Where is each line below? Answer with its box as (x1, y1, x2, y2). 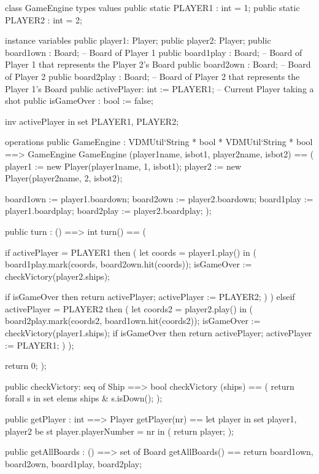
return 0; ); (5, 359, 47, 372)
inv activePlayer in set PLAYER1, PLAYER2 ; (5, 114, 179, 127)
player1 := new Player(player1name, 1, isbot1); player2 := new (5, 159, 242, 172)
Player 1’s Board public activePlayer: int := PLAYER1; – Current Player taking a (5, 82, 314, 95)
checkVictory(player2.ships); (5, 269, 110, 282)
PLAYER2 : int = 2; (5, 13, 83, 26)
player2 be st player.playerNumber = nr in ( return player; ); (5, 424, 234, 437)
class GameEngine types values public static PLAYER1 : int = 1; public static (5, 1, 300, 14)
